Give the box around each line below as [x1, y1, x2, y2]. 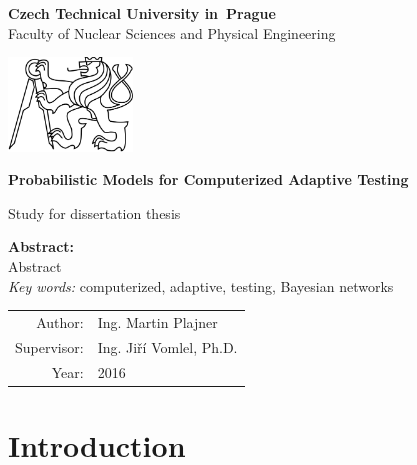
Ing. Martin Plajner [97, 311, 218, 332]
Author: [36, 311, 84, 332]
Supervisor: [15, 336, 84, 357]
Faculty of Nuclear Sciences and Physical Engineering [8, 22, 336, 43]
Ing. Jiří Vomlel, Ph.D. [97, 336, 238, 357]
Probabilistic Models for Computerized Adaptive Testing [8, 169, 409, 190]
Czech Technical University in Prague [8, 3, 276, 23]
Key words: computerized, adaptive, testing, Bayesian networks [8, 275, 394, 296]
